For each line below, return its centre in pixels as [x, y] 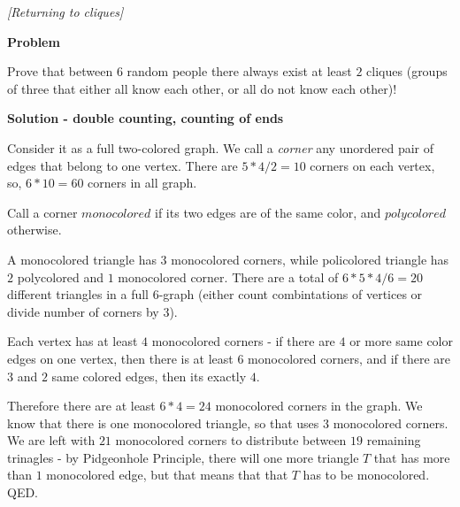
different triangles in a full [78, 294]
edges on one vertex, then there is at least [120, 358]
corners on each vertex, [372, 165]
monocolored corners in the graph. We [319, 406]
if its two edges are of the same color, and [268, 212]
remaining [394, 440]
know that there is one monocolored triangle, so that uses [163, 422]
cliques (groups [407, 71]
